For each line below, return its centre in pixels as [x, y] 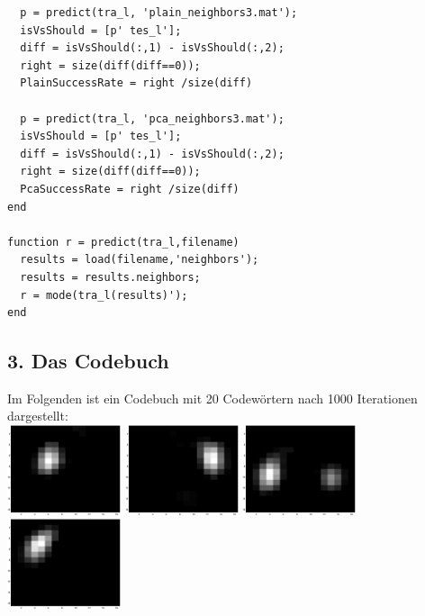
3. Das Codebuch [88, 361]
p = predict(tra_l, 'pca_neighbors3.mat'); [152, 118]
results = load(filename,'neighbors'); [140, 260]
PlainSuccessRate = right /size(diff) [136, 83]
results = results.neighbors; [110, 277]
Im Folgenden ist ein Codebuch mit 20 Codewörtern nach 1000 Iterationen [212, 398]
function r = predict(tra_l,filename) [123, 242]
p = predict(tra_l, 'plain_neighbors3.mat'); [159, 13]
